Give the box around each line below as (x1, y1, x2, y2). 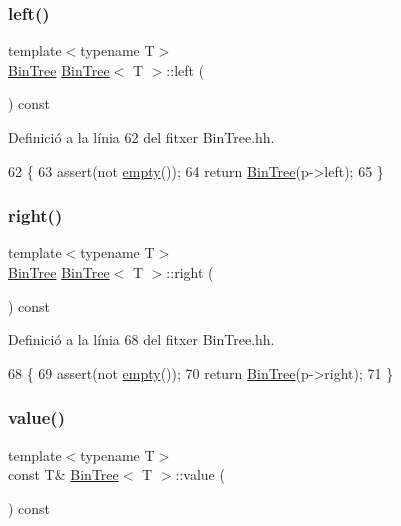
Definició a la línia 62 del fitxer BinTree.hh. (8, 127, 275, 147)
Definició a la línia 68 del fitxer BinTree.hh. (8, 329, 275, 350)
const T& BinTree (8, 464, 119, 485)
